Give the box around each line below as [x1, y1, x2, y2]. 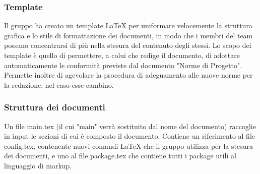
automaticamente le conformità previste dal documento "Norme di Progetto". [4, 60, 242, 70]
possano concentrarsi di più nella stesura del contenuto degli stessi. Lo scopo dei [4, 40, 251, 50]
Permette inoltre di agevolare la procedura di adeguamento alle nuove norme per [4, 70, 253, 80]
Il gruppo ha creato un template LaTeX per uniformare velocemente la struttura [4, 20, 252, 31]
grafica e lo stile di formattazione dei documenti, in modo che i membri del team [4, 30, 253, 40]
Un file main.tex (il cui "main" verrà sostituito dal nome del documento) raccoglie [4, 121, 256, 131]
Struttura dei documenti [4, 101, 105, 113]
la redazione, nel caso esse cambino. [4, 79, 114, 90]
